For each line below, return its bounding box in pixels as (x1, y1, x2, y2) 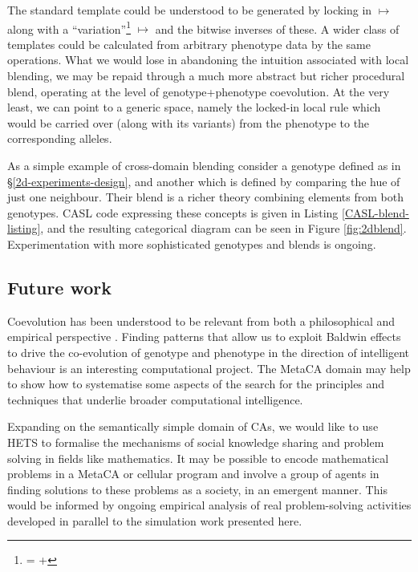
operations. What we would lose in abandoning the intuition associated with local (7, 51, 409, 68)
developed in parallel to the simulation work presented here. (7, 512, 302, 529)
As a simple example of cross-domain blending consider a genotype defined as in (7, 157, 401, 173)
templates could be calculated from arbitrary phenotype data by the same (7, 35, 371, 52)
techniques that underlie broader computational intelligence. (7, 391, 303, 408)
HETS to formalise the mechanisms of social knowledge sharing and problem (7, 433, 384, 450)
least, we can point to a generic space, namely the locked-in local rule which (7, 99, 381, 116)
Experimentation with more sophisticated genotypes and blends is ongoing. (7, 235, 376, 252)
